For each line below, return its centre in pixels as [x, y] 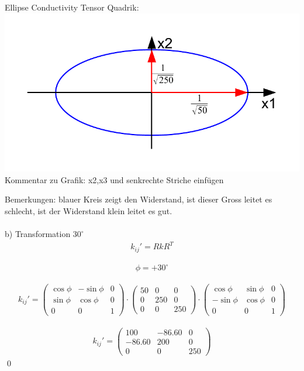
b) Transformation [38, 234]
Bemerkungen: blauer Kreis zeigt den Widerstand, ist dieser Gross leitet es [139, 199]
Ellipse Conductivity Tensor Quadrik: [72, 7]
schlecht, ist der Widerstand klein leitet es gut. [89, 211]
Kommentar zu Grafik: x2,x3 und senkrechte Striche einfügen [114, 179]
